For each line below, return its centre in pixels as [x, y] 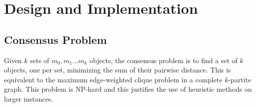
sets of [40, 60]
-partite [240, 79]
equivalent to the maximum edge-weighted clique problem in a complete [113, 79]
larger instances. [29, 98]
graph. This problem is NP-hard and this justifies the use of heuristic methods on [128, 89]
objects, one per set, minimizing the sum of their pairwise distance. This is [118, 70]
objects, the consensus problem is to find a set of [163, 60]
